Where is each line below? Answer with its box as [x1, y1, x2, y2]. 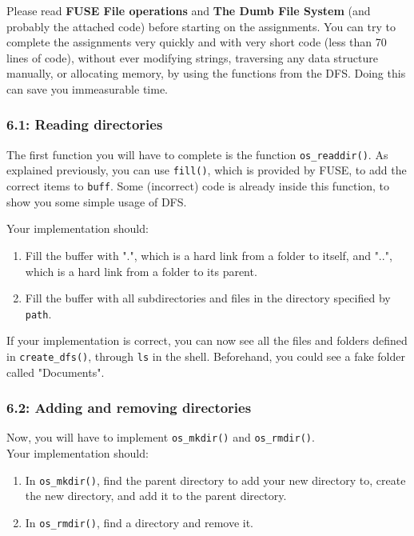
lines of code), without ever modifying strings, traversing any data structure [6, 49, 378, 66]
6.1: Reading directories [6, 114, 163, 134]
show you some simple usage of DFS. [6, 193, 187, 210]
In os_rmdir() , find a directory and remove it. [25, 514, 254, 530]
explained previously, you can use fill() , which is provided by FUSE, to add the [6, 162, 407, 178]
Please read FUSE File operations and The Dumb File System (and [6, 2, 371, 18]
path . [25, 305, 52, 322]
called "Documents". [6, 363, 105, 380]
